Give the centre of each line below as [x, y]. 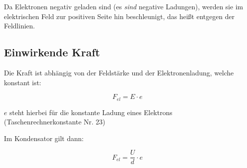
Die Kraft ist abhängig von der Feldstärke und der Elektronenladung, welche [119, 72]
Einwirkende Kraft [52, 52]
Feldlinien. [20, 26]
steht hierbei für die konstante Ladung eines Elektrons [91, 112]
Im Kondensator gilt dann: [44, 138]
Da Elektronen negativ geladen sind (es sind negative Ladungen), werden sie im [123, 6]
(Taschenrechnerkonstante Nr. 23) [55, 122]
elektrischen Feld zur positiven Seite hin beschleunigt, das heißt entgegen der [119, 16]
